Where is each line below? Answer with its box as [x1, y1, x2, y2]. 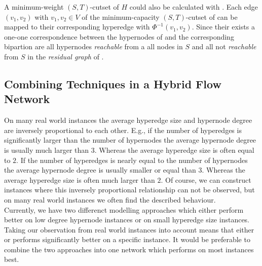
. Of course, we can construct [161, 174, 251, 185]
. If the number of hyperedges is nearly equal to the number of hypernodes [16, 154, 248, 165]
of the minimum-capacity [82, 11, 160, 22]
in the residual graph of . [27, 51, 104, 61]
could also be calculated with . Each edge [129, 2, 258, 12]
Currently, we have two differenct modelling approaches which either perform [4, 204, 244, 215]
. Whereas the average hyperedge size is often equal [94, 144, 254, 155]
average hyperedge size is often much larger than [4, 174, 155, 185]
